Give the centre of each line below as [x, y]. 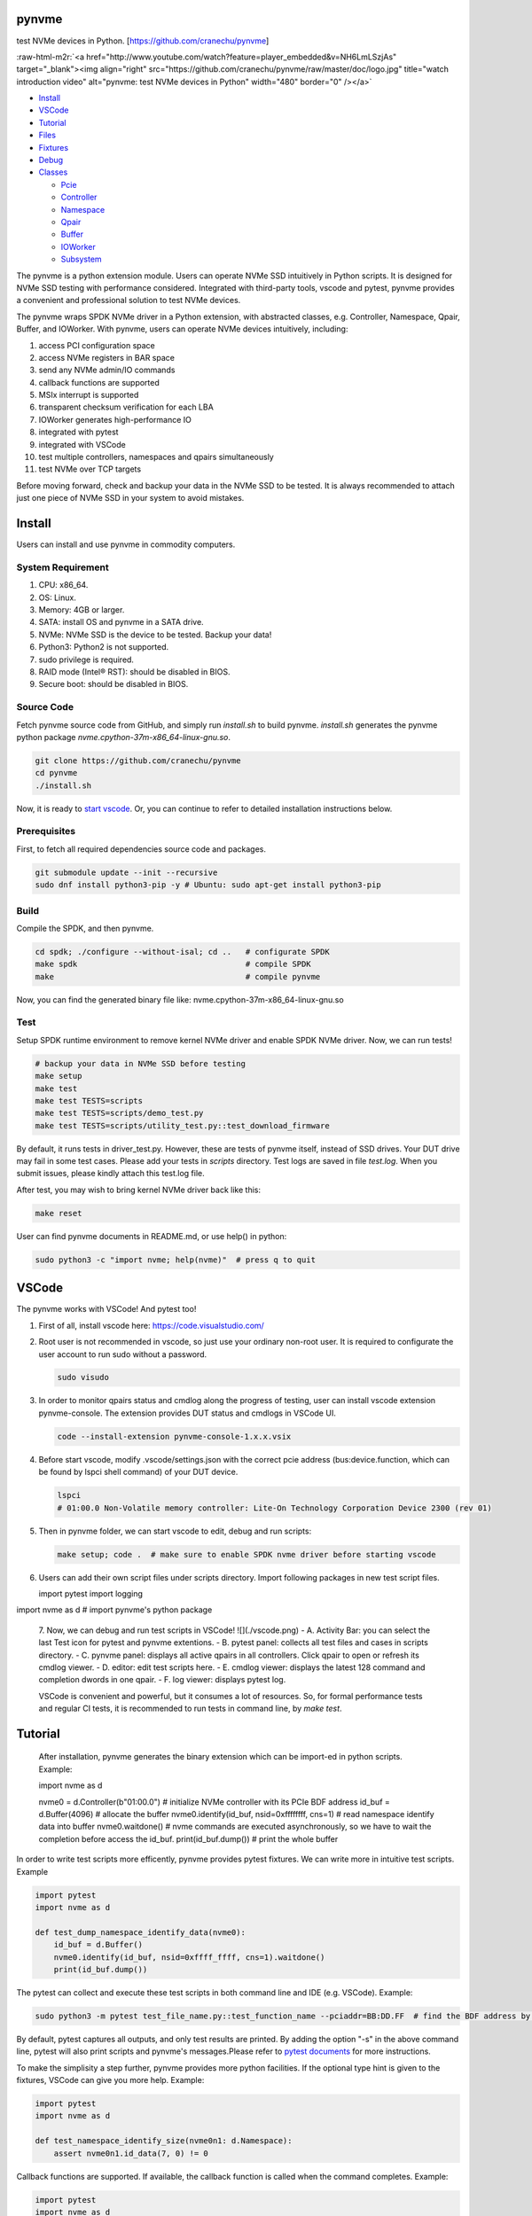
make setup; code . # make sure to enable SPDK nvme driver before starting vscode [246, 1554]
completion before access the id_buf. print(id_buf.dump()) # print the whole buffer [188, 1838]
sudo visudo [83, 1377]
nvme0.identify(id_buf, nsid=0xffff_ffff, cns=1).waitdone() [189, 1957]
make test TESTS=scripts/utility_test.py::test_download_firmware [182, 1125]
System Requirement [63, 567]
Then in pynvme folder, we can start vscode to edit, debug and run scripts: [175, 1531]
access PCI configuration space [97, 345]
